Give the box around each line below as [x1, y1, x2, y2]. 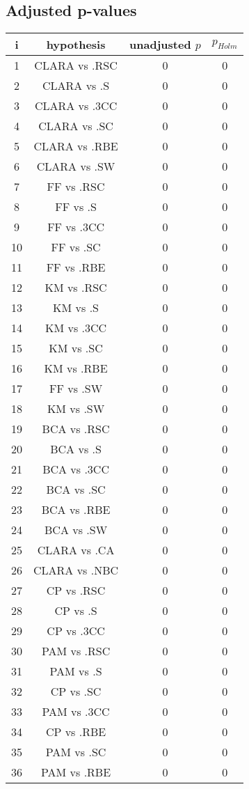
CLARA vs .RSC [34, 57, 118, 74]
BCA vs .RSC [42, 421, 110, 437]
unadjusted [129, 36, 191, 53]
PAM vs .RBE [41, 764, 111, 781]
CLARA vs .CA [37, 542, 115, 558]
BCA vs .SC [46, 481, 106, 498]
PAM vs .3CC [42, 703, 110, 720]
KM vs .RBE [44, 360, 108, 377]
